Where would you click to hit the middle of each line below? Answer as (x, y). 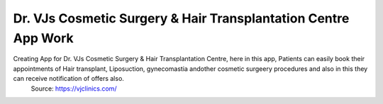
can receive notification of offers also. (68, 79)
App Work (43, 38)
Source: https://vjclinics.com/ (74, 89)
